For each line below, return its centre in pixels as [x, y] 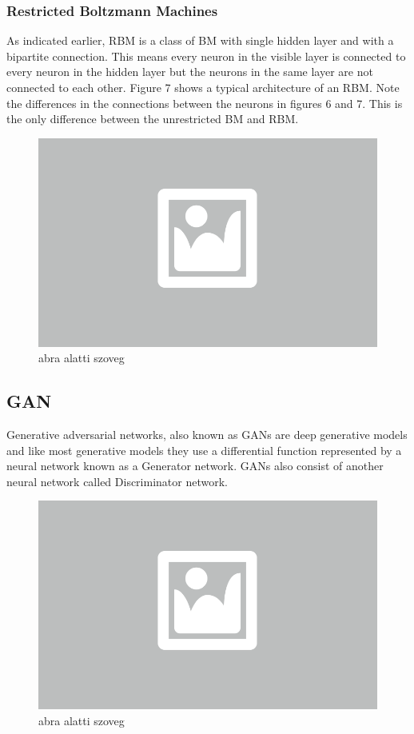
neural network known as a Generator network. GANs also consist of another [195, 466]
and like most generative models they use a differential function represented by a [204, 450]
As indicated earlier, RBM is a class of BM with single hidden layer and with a [200, 40]
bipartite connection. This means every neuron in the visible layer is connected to [206, 56]
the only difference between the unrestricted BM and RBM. [153, 119]
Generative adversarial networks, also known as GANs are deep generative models [207, 434]
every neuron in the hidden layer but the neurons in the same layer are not [190, 72]
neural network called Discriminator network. [117, 481]
